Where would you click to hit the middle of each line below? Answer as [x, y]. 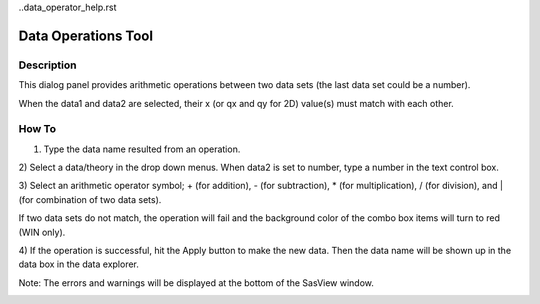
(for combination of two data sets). [90, 199]
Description [47, 65]
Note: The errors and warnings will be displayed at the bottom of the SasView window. [196, 282]
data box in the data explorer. [79, 264]
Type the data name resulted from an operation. [142, 149]
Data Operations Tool [86, 35]
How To [37, 129]
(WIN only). [42, 232]
